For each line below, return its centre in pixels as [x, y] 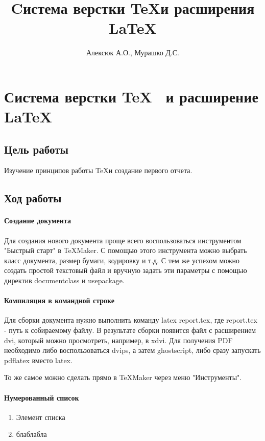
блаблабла [31, 434]
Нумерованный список [42, 397]
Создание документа [38, 220]
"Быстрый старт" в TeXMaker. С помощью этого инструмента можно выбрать [126, 250]
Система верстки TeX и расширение [131, 96]
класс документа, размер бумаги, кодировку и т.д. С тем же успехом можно [122, 260]
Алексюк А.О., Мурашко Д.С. [133, 52]
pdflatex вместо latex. [38, 360]
